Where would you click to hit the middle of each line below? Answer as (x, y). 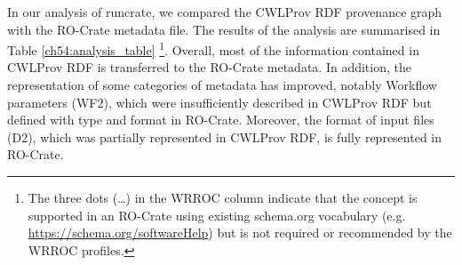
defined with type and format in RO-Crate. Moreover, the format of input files (221, 120)
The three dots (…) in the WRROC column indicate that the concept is (223, 197)
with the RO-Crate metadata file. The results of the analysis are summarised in (224, 29)
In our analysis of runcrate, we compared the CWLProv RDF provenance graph (225, 12)
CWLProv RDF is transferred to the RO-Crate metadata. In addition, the (209, 67)
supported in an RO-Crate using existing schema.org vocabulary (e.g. (217, 215)
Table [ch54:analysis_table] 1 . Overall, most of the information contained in (213, 48)
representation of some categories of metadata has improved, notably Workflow (222, 85)
